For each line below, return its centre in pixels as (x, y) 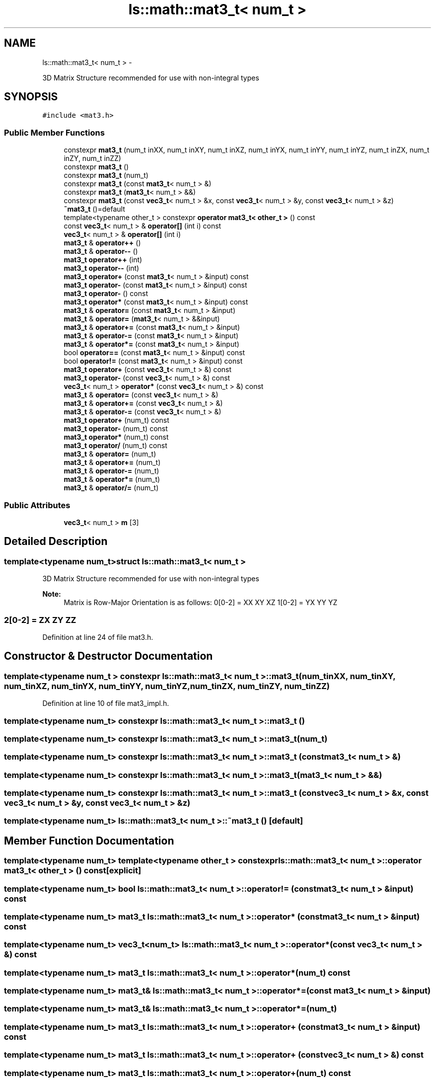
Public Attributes (37, 505)
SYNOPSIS (31, 97)
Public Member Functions (54, 132)
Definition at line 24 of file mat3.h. (98, 637)
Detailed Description (56, 541)
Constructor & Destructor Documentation (109, 656)
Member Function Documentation (89, 841)
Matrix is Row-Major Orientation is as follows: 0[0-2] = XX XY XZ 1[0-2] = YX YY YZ (201, 603)
